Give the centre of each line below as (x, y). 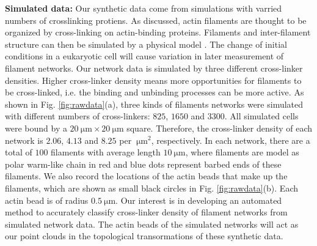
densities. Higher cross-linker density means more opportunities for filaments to (153, 80)
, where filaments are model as (242, 152)
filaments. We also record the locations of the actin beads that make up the (146, 176)
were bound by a (36, 128)
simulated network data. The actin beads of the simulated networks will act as (152, 224)
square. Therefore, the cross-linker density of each (220, 128)
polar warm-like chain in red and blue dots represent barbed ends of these (143, 164)
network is (24, 140)
